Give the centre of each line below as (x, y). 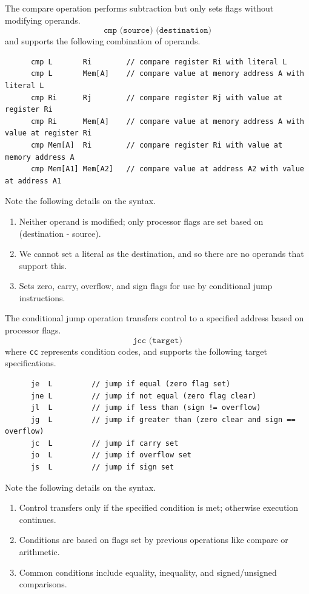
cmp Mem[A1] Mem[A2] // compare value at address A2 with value (167, 169)
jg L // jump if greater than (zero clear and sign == (163, 419)
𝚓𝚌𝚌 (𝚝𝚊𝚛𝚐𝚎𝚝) (158, 340)
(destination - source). (60, 233)
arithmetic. (39, 552)
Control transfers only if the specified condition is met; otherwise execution (159, 507)
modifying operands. (43, 20)
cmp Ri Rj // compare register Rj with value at (157, 97)
